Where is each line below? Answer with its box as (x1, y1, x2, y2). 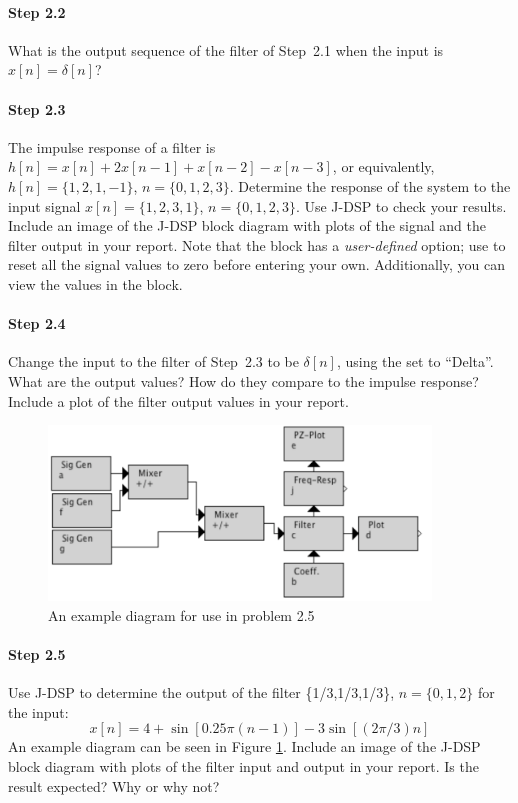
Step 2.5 (8, 644, 66, 665)
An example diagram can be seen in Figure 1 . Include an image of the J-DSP (8, 736, 481, 757)
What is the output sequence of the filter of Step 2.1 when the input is (8, 39, 444, 60)
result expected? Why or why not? (8, 775, 220, 796)
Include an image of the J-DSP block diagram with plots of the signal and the (8, 215, 486, 236)
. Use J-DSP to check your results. (295, 195, 507, 216)
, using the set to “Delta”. (336, 351, 494, 372)
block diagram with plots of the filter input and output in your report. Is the (8, 756, 479, 777)
